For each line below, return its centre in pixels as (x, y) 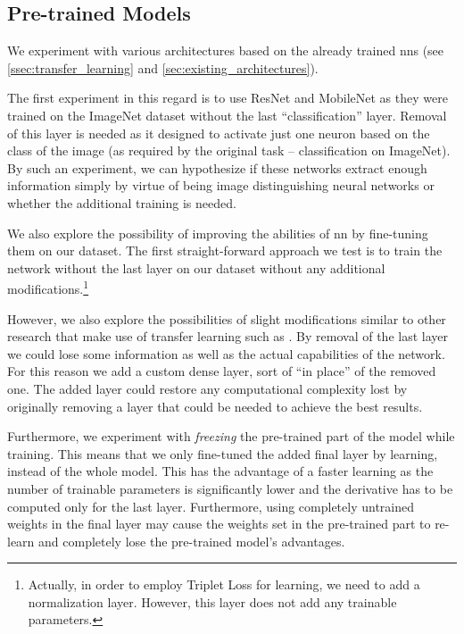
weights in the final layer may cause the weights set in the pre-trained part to (219, 524)
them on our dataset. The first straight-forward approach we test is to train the (225, 250)
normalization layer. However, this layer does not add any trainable (212, 601)
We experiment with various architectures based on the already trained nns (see (226, 50)
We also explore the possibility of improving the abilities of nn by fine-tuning (218, 233)
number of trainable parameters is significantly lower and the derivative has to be (230, 488)
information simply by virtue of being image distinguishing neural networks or (221, 185)
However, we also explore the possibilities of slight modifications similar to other (227, 318)
